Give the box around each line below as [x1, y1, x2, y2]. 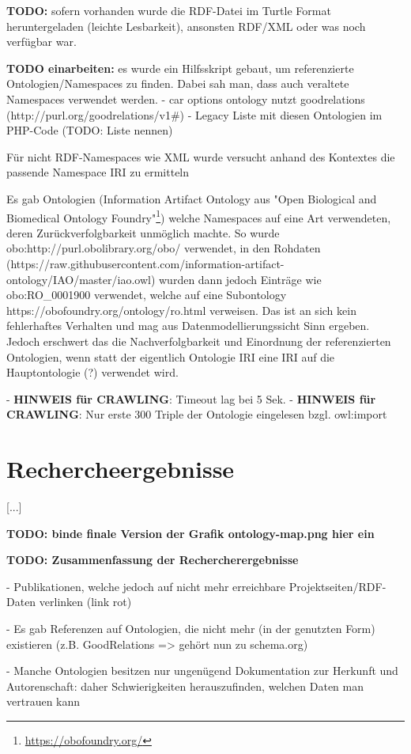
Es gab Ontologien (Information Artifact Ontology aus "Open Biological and [6, 190, 377, 206]
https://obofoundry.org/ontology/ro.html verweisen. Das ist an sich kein [6, 301, 356, 318]
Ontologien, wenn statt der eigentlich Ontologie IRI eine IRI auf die [6, 348, 335, 365]
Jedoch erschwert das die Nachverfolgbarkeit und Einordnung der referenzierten [6, 332, 391, 349]
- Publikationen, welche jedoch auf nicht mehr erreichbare [6, 578, 286, 594]
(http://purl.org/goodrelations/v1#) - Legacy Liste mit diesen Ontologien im [6, 106, 383, 123]
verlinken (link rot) [39, 593, 132, 610]
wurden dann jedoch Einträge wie [159, 271, 322, 287]
